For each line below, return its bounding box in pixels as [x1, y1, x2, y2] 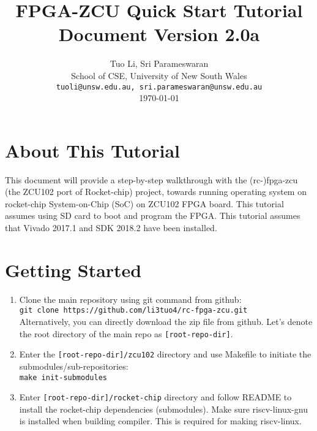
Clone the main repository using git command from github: [19, 292, 242, 305]
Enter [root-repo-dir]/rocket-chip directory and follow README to [19, 391, 292, 403]
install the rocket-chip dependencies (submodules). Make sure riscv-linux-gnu [19, 402, 308, 415]
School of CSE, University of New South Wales [71, 69, 247, 82]
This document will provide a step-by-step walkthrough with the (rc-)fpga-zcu [5, 173, 298, 186]
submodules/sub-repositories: [19, 359, 129, 372]
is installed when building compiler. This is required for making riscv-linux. [19, 414, 302, 427]
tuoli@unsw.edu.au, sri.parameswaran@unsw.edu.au [56, 82, 263, 91]
